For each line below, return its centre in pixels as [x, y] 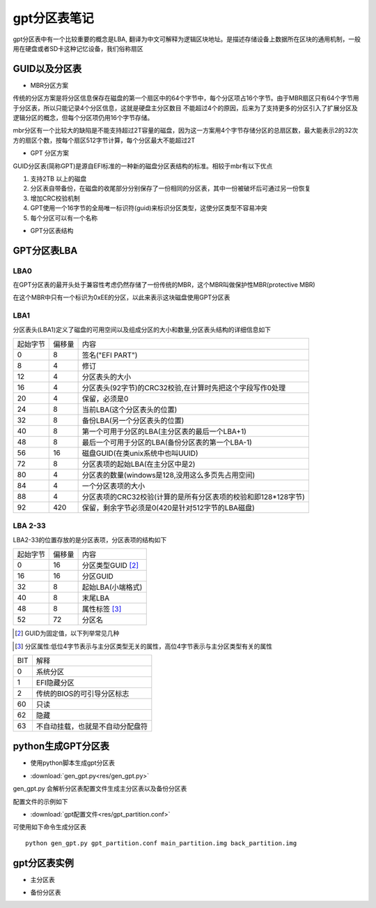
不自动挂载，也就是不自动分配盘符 [92, 726]
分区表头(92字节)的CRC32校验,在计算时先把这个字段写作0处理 [184, 388]
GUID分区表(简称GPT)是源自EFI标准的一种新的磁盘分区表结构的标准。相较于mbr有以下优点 [143, 166]
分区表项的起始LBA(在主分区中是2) [139, 464]
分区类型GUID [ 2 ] [110, 565]
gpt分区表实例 [44, 863]
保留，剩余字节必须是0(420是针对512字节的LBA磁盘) [168, 508]
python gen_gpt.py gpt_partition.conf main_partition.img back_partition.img [161, 843]
